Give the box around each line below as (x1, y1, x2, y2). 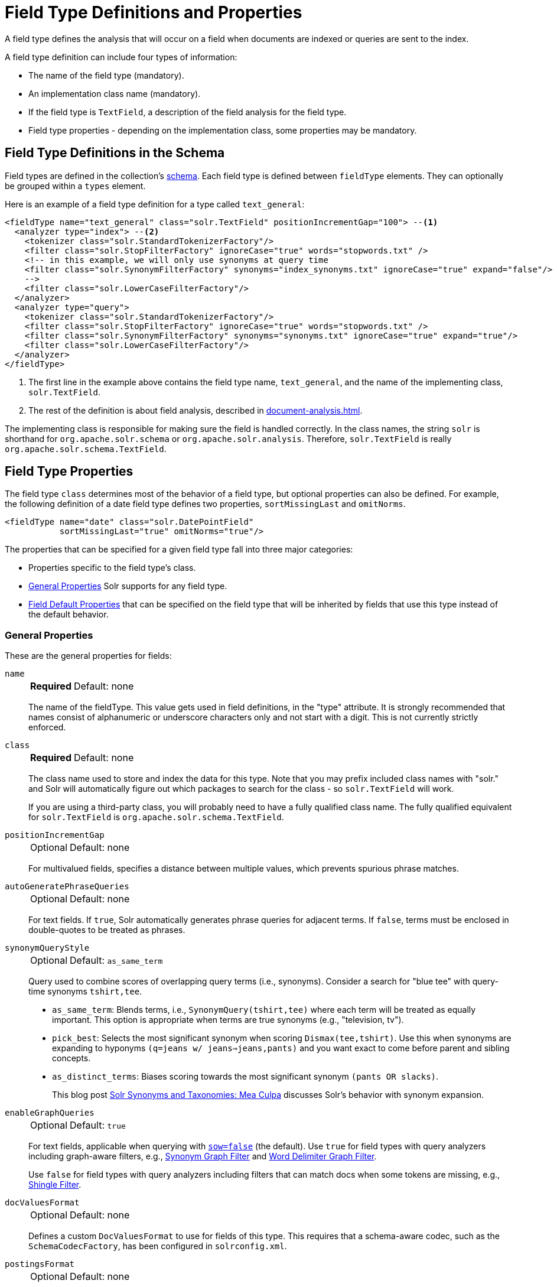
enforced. (28, 722, 66, 733)
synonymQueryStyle (5, 943, 90, 953)
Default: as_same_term (70, 954, 163, 967)
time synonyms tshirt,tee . (28, 986, 142, 997)
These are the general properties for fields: (5, 651, 172, 661)
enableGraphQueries (5, 1108, 95, 1118)
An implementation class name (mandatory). (28, 88, 201, 99)
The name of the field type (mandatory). (28, 70, 184, 80)
